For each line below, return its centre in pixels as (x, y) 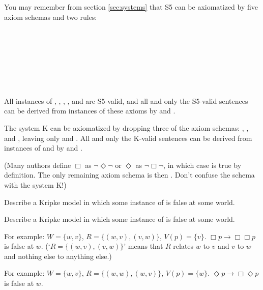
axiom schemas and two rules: (51, 17)
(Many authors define (38, 165)
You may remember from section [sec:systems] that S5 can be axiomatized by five (131, 7)
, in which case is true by (202, 165)
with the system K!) (35, 184)
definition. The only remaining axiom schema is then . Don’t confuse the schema (129, 175)
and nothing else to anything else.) (58, 256)
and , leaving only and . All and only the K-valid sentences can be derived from (128, 138)
